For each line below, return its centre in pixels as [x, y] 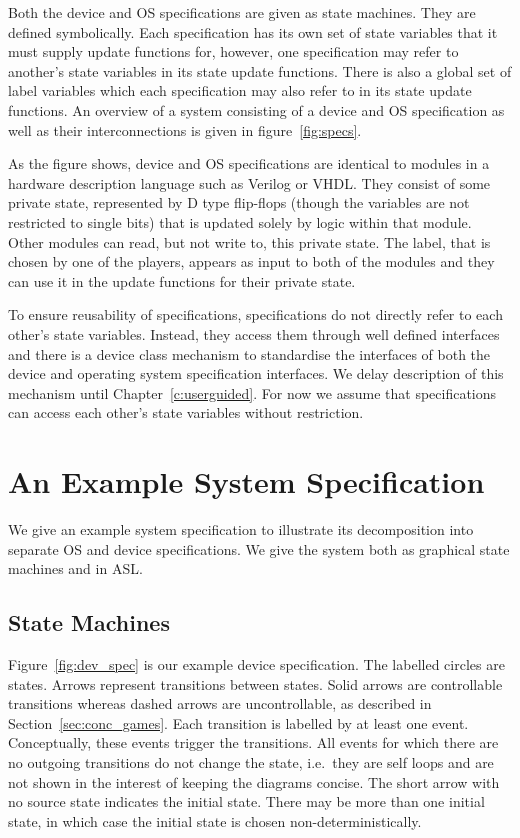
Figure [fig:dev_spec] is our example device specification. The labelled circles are [256, 663]
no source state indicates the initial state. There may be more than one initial [246, 801]
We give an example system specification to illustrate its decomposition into [241, 529]
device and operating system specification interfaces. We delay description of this [256, 373]
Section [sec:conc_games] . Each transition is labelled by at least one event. [238, 722]
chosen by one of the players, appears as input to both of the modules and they [251, 261]
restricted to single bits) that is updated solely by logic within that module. [240, 221]
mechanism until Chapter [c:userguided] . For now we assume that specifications [252, 392]
